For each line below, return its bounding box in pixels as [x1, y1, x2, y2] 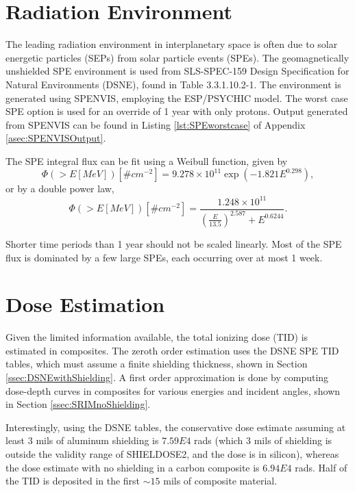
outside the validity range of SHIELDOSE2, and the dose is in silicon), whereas [5, 447, 339, 461]
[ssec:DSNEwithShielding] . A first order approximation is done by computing [5, 370, 329, 385]
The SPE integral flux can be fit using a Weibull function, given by [5, 153, 288, 168]
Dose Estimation [5, 290, 165, 318]
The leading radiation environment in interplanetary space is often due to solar [5, 37, 338, 51]
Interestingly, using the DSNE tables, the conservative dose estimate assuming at [5, 419, 346, 434]
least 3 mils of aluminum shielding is [5, 433, 159, 448]
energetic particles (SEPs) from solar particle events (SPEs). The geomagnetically [5, 50, 350, 64]
